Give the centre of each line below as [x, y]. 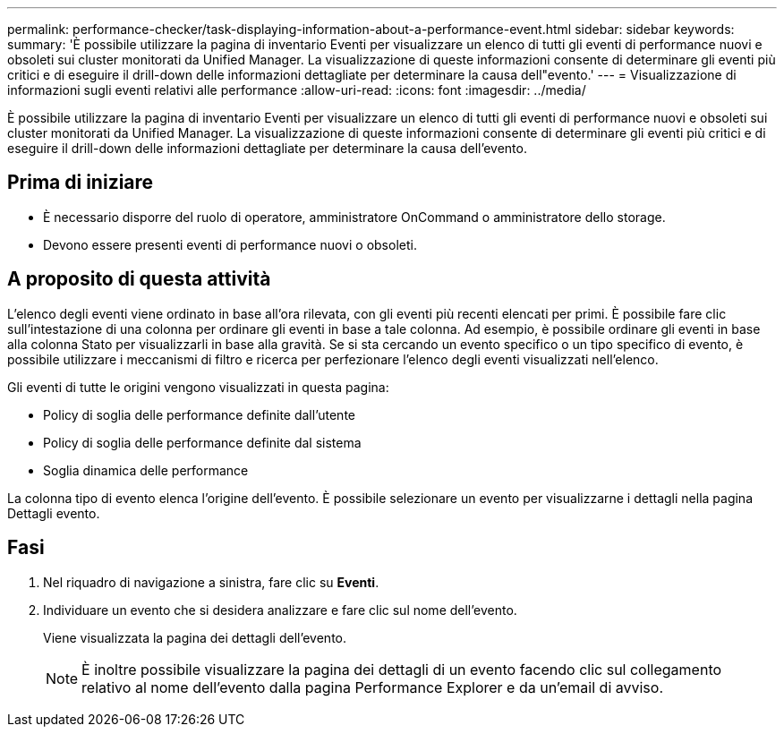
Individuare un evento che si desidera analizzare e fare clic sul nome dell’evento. [280, 610]
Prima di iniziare [81, 183]
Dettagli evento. [54, 513]
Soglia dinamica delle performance [146, 470]
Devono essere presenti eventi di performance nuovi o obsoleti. [230, 244]
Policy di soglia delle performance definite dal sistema [202, 442]
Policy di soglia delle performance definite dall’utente [199, 414]
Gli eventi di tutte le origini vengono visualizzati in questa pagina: [198, 387]
